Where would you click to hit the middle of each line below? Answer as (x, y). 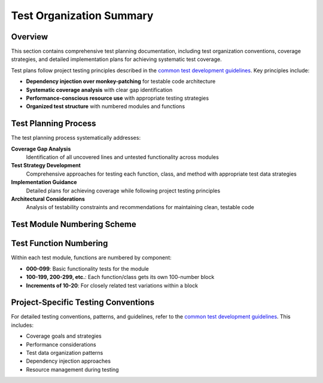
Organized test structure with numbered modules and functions (106, 106)
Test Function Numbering (60, 243)
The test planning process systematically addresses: (76, 138)
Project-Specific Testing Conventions (83, 303)
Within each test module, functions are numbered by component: (91, 258)
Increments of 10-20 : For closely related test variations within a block (112, 285)
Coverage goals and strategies (64, 336)
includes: (22, 325)
